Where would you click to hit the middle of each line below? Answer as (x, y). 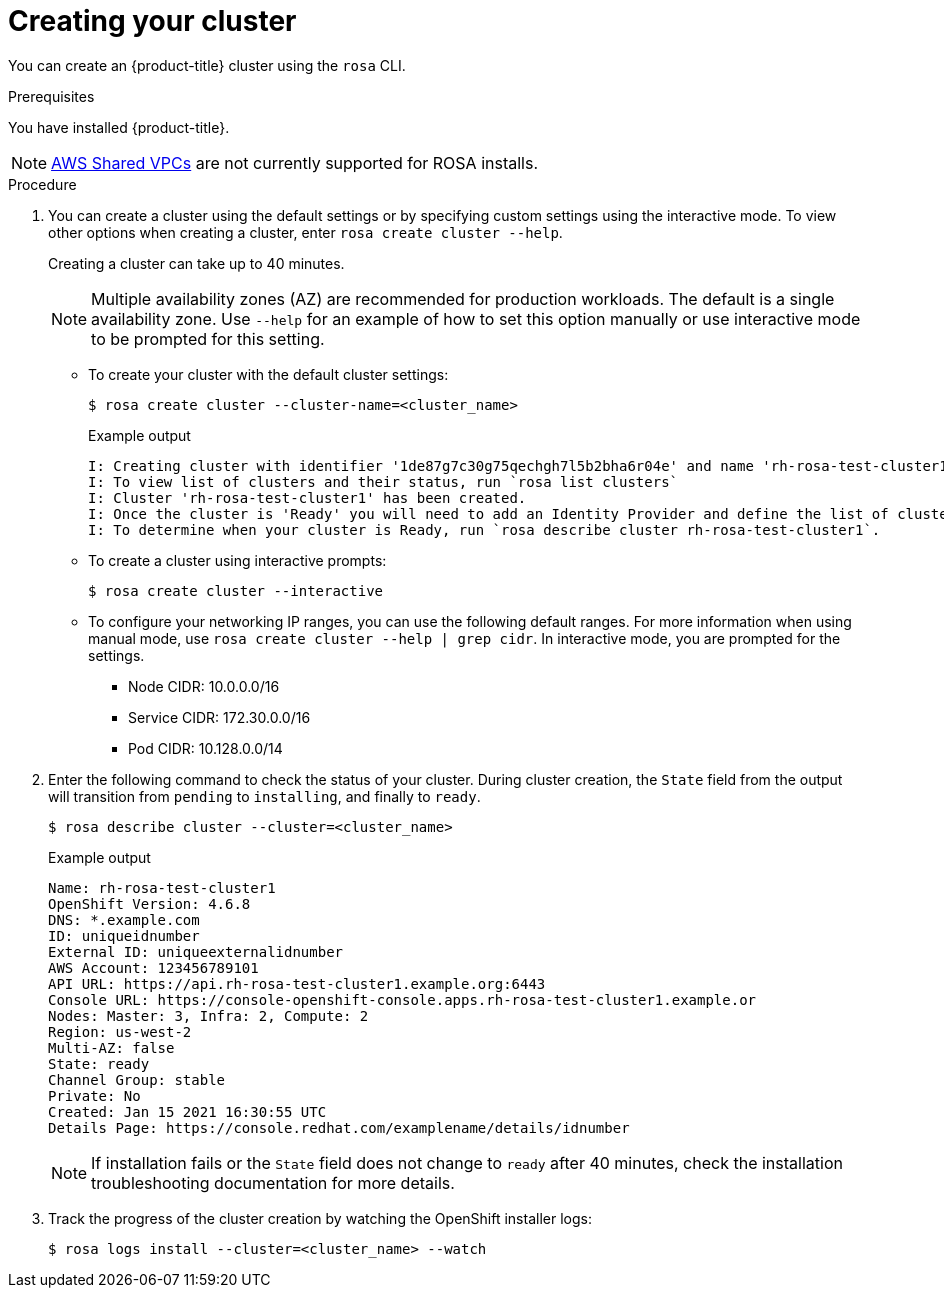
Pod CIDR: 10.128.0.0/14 (205, 748)
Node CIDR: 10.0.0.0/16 (204, 686)
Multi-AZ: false (111, 1047)
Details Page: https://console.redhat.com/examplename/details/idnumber (339, 1127)
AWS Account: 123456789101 (153, 967)
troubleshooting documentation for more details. (273, 1182)
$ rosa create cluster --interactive (236, 590)
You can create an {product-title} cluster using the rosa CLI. (207, 65)
